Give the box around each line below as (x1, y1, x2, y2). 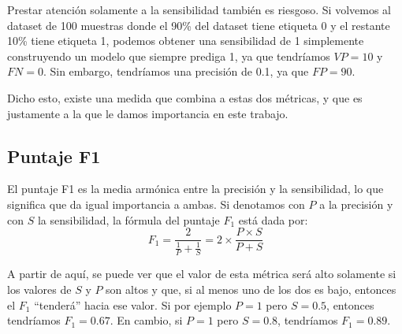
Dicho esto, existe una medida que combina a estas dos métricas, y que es (7, 89, 363, 106)
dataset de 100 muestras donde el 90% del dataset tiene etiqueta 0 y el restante (7, 17, 390, 33)
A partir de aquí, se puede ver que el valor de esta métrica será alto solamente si (7, 265, 396, 282)
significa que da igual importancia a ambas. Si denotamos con (7, 195, 305, 212)
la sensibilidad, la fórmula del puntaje (37, 211, 220, 228)
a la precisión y (319, 195, 393, 212)
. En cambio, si (110, 312, 183, 328)
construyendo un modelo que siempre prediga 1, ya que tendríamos (7, 47, 330, 64)
